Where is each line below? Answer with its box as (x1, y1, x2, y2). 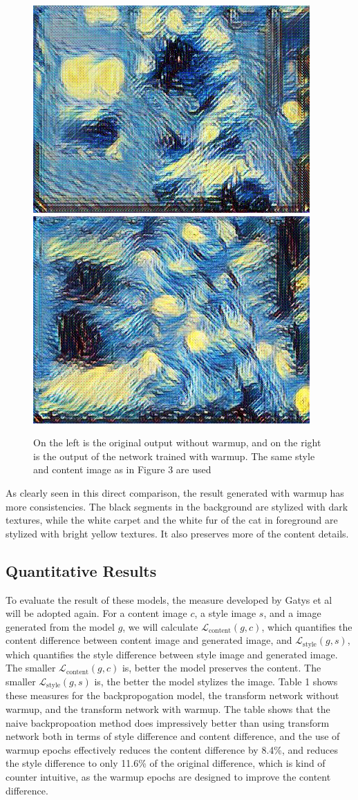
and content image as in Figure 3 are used (33, 462, 211, 477)
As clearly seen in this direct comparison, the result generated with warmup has (6, 485, 344, 499)
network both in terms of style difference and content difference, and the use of (6, 729, 340, 743)
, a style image (194, 606, 256, 620)
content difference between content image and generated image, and (6, 633, 292, 647)
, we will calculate (122, 619, 198, 634)
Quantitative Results (6, 560, 157, 581)
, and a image (263, 606, 321, 620)
